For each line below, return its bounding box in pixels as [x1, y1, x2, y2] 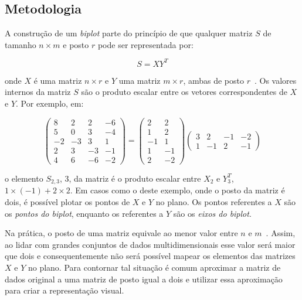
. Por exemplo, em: [16, 97, 84, 110]
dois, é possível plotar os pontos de [5, 195, 130, 207]
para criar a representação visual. [5, 284, 124, 296]
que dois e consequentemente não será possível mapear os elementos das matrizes [5, 250, 296, 262]
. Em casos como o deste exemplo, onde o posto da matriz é [70, 184, 285, 196]
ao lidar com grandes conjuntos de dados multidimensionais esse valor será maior [5, 238, 296, 250]
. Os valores [254, 74, 297, 86]
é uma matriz [33, 74, 82, 86]
